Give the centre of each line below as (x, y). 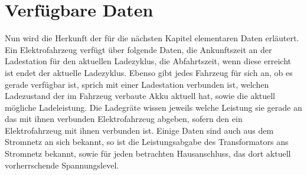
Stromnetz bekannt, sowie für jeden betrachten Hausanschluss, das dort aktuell (148, 153)
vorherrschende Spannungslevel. (62, 165)
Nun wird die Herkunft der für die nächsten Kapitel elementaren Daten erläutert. (152, 38)
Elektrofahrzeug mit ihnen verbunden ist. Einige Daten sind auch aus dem (139, 130)
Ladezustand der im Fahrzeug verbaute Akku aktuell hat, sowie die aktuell (140, 96)
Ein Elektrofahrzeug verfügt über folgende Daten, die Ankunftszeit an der (138, 49)
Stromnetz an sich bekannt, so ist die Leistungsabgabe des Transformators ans (147, 142)
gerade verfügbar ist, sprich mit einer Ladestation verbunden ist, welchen (137, 84)
